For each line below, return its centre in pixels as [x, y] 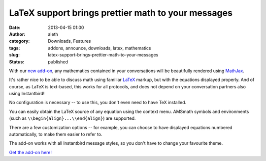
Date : [15, 27]
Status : [17, 62]
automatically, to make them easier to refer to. [56, 134]
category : [19, 41]
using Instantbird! [27, 94]
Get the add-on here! [30, 152]
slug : [14, 55]
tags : [15, 48]
